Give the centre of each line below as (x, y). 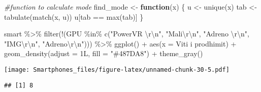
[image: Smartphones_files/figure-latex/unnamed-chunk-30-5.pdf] (117, 70)
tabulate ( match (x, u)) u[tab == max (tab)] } (74, 16)
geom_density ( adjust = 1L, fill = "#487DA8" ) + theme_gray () (104, 53)
